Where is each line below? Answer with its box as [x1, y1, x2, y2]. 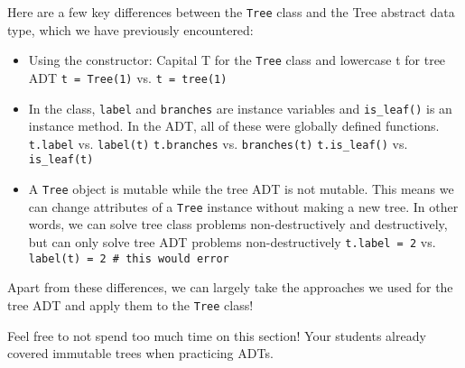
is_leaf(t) [28, 153, 94, 167]
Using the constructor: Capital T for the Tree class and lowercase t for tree [28, 51, 446, 69]
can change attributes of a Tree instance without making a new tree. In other [28, 197, 459, 216]
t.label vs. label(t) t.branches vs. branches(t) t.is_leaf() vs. [28, 133, 408, 152]
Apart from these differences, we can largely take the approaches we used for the [7, 278, 453, 297]
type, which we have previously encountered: [7, 20, 254, 39]
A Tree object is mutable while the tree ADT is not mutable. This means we [28, 179, 454, 198]
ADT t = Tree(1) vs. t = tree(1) [28, 68, 228, 87]
